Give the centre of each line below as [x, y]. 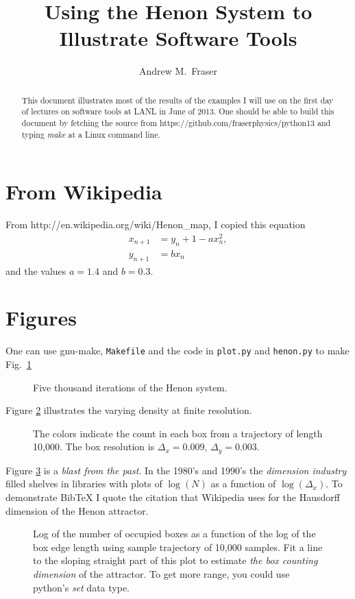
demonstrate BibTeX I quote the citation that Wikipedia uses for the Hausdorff [173, 497]
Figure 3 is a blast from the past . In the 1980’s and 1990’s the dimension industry [176, 470]
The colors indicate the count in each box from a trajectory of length [178, 433]
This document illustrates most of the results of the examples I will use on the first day [177, 100]
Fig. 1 [19, 364]
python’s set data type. [81, 587]
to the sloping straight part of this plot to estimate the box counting [175, 560]
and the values [36, 270]
